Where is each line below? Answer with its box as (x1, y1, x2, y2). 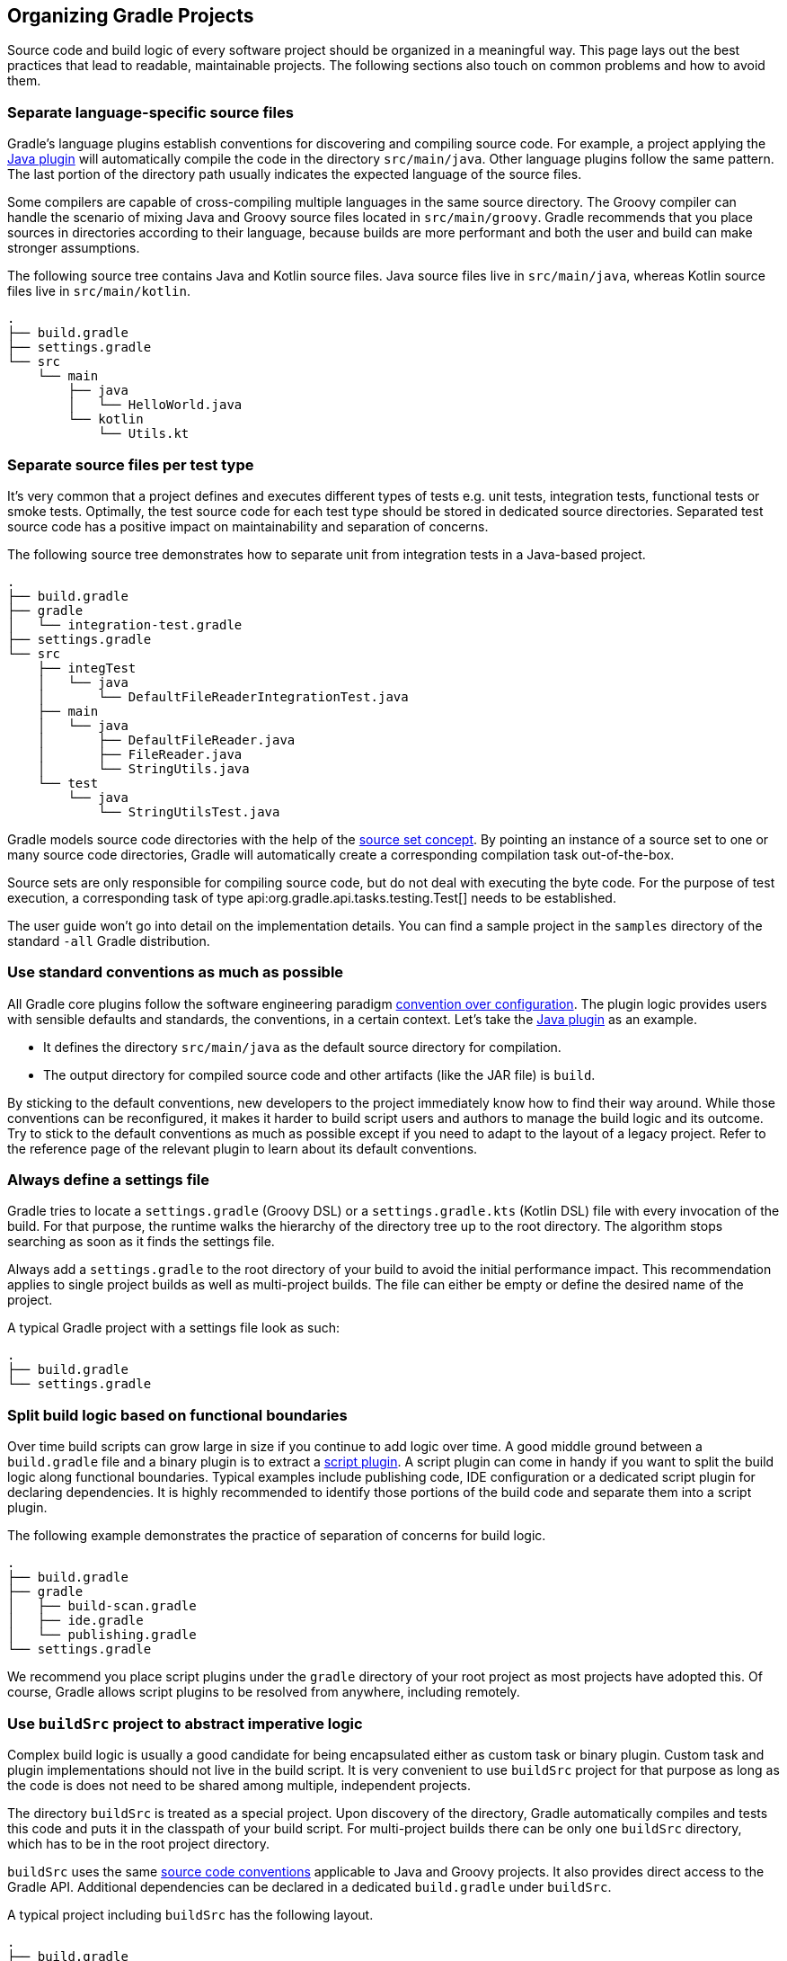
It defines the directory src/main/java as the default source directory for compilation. (43, 1038, 562, 1055)
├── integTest (37, 660, 137, 675)
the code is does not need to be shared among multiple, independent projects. (7, 1777, 472, 1793)
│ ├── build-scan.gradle (7, 1599, 197, 1614)
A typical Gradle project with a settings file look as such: (7, 1320, 340, 1336)
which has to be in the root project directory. (7, 1835, 270, 1851)
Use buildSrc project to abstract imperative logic (7, 1714, 363, 1733)
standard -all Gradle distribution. (7, 932, 210, 949)
